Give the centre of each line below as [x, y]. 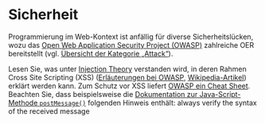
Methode [23, 103]
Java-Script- [220, 94]
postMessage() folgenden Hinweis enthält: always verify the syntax [148, 103]
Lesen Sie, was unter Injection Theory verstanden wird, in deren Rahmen [127, 68]
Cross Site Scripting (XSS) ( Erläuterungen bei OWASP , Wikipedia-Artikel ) [127, 77]
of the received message [49, 111]
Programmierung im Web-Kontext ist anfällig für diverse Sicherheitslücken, [131, 37]
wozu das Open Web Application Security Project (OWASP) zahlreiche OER [131, 45]
